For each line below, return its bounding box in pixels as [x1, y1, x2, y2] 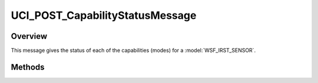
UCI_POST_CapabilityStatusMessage [11, 9, 197, 22]
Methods [11, 62, 45, 72]
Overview [11, 31, 48, 41]
